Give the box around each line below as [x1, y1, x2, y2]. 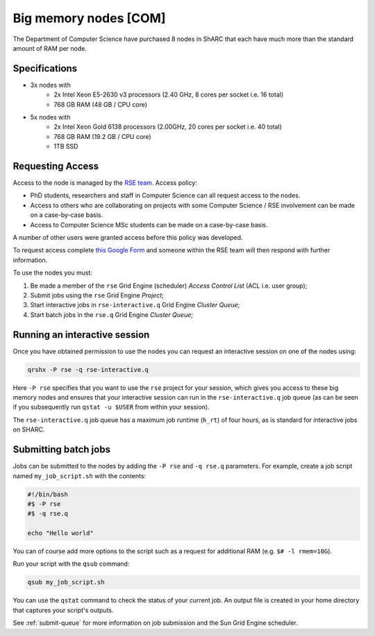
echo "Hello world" [27, 529, 94, 537]
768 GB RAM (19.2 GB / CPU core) [53, 132, 152, 140]
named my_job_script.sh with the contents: [12, 471, 146, 480]
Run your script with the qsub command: [12, 560, 130, 568]
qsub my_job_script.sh [27, 578, 105, 587]
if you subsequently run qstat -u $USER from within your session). [12, 403, 210, 411]
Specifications [12, 63, 78, 74]
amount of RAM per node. [12, 44, 87, 52]
